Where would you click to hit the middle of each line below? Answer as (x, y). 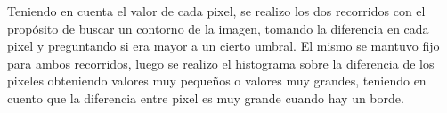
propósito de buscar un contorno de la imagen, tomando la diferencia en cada (218, 28)
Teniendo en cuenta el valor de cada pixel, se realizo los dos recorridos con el (216, 11)
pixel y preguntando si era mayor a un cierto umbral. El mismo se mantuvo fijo (223, 46)
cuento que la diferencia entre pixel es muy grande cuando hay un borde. (206, 97)
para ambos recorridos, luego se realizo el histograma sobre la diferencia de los (221, 63)
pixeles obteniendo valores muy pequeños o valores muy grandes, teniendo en (217, 81)
